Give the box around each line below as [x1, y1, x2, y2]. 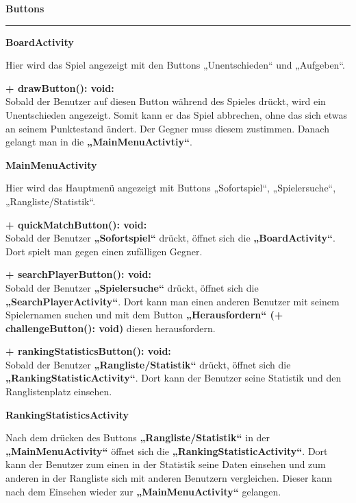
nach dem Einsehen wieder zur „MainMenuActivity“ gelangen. [5, 484, 281, 498]
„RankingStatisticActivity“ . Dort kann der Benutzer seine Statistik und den [5, 371, 342, 385]
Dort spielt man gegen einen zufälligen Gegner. [5, 244, 203, 258]
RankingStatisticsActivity [5, 407, 129, 421]
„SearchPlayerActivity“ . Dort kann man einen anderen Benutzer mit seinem [5, 294, 340, 308]
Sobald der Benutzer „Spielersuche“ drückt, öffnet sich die [5, 280, 259, 294]
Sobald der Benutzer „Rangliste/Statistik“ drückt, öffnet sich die [5, 357, 291, 371]
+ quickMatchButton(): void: [5, 217, 147, 231]
